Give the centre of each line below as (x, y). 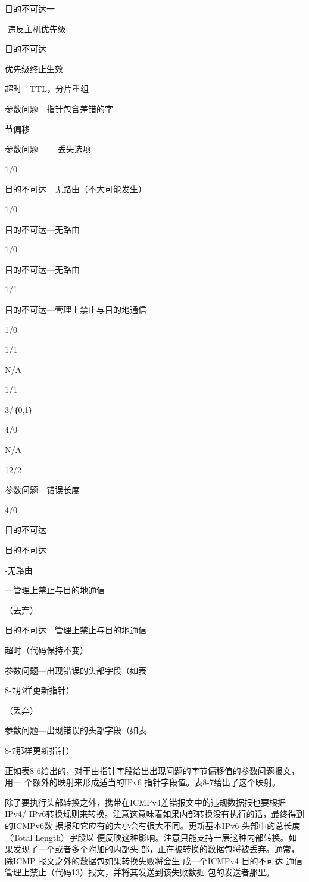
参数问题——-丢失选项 (48, 149)
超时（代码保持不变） (46, 650)
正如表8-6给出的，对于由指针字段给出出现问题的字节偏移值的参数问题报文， (152, 770)
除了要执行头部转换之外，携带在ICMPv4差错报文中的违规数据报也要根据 (145, 802)
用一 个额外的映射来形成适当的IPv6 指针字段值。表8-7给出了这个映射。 (143, 782)
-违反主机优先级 (35, 28)
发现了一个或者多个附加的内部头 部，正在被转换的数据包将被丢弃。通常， (156, 849)
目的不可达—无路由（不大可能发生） (76, 189)
